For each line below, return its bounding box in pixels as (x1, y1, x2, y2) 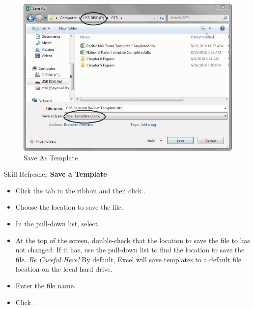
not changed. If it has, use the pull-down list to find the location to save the (15, 245, 245, 255)
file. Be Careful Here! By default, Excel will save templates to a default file (15, 254, 242, 264)
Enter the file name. (15, 280, 76, 290)
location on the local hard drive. (15, 264, 113, 274)
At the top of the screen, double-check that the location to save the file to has (15, 235, 250, 245)
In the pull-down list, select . (15, 218, 102, 228)
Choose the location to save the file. (15, 202, 123, 212)
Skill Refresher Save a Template (4, 169, 107, 179)
